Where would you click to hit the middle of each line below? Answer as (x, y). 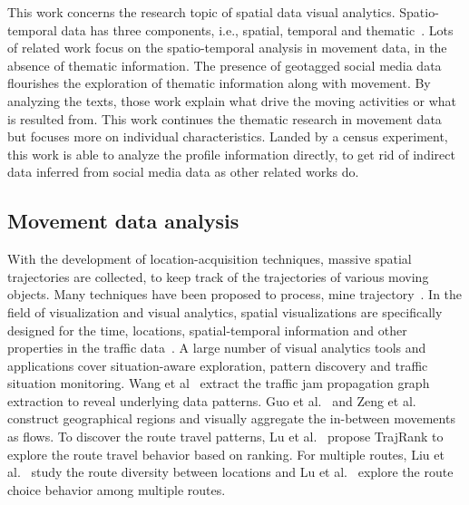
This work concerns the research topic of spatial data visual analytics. (201, 12)
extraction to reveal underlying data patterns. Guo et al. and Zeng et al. (212, 400)
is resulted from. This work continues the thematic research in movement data (225, 118)
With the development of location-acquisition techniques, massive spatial (210, 259)
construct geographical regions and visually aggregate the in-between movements (231, 418)
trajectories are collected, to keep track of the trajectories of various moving (218, 276)
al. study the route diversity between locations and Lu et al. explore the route (230, 472)
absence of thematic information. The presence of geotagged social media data (225, 65)
